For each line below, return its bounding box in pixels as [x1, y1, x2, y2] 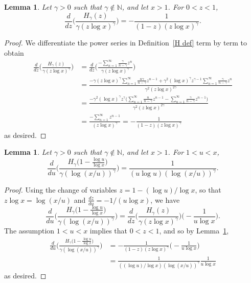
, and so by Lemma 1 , [159, 225, 229, 236]
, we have [150, 194, 180, 205]
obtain [4, 48, 24, 58]
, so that [195, 184, 221, 195]
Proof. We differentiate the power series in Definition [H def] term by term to [4, 37, 247, 48]
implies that [89, 225, 128, 236]
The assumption [4, 225, 55, 236]
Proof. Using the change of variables [4, 184, 117, 195]
